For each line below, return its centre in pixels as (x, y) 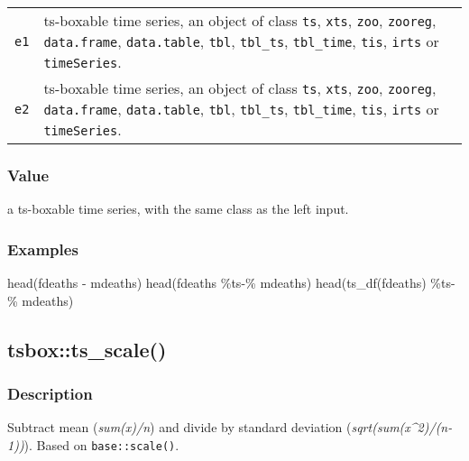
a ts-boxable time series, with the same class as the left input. (178, 209)
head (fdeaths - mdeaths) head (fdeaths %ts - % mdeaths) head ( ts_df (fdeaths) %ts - (231, 283)
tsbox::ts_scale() (87, 349)
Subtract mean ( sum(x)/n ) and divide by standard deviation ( (179, 427)
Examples (43, 249)
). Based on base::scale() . (101, 444)
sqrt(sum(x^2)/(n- (402, 427)
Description (50, 393)
